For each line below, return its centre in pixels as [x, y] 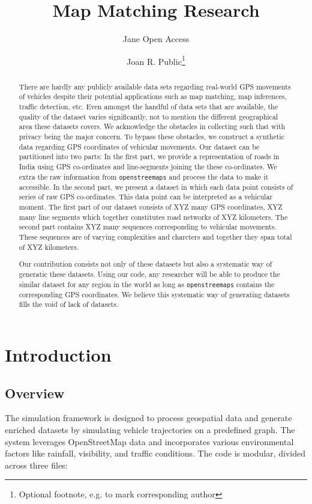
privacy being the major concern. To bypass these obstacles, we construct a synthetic [151, 137]
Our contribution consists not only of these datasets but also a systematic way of [145, 264]
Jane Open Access [156, 39]
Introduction [58, 355]
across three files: [36, 465]
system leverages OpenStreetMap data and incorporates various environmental [149, 441]
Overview [35, 393]
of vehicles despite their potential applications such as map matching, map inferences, [153, 96]
